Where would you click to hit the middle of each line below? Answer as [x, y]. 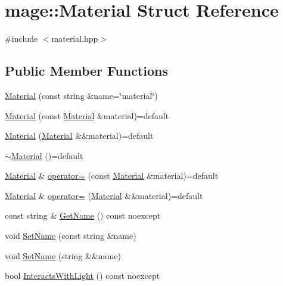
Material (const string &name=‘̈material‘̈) [81, 95]
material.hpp [75, 38]
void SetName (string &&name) [63, 255]
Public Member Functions [86, 71]
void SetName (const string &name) [71, 236]
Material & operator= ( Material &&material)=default [104, 195]
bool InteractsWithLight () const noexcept [83, 276]
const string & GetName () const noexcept [83, 215]
